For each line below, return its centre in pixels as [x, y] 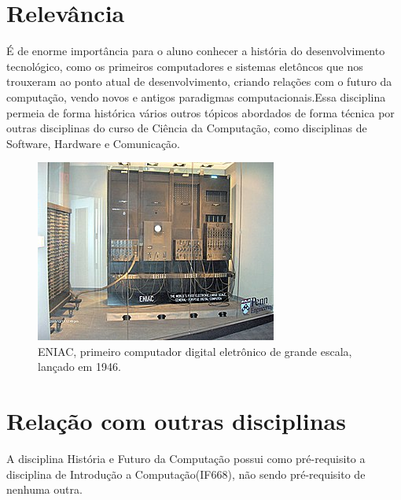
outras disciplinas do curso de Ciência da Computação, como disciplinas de [187, 128]
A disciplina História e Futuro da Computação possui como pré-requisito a [186, 459]
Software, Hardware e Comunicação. [93, 143]
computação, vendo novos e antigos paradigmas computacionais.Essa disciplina [196, 96]
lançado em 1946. [79, 367]
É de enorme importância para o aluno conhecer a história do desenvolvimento [196, 51]
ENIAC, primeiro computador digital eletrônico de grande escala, [195, 351]
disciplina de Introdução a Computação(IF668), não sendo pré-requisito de [186, 474]
